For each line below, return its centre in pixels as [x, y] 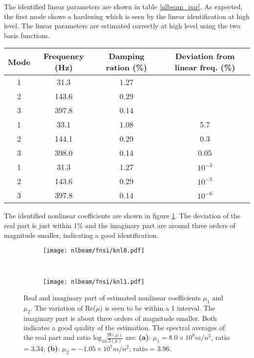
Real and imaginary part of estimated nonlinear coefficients [112, 298]
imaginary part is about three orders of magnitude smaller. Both [120, 318]
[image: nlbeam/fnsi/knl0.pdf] [94, 251]
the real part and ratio [57, 337]
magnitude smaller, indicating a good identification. [81, 235]
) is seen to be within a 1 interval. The [158, 307]
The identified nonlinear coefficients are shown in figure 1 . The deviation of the [122, 216]
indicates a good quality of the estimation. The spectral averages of [124, 327]
